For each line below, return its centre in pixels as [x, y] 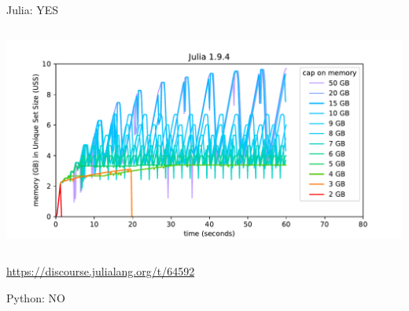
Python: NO [36, 297]
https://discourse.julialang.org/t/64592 [101, 271]
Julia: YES [33, 9]
